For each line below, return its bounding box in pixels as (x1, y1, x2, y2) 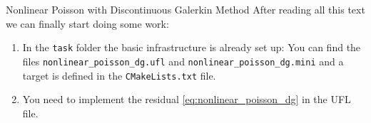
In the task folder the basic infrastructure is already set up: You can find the (22, 40, 361, 55)
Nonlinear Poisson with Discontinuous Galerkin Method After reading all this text (6, 2, 365, 16)
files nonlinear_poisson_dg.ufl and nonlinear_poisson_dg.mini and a (22, 53, 344, 68)
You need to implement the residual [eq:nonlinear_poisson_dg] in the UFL (22, 92, 351, 107)
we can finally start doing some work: (6, 16, 169, 31)
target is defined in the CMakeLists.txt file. (22, 68, 216, 82)
